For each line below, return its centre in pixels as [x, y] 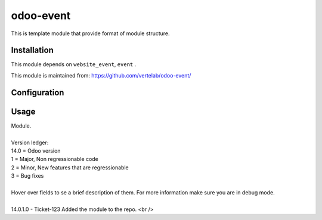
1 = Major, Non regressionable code [55, 159]
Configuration [38, 92]
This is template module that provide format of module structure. [90, 33]
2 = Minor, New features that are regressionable [70, 168]
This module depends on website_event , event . [74, 64]
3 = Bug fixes [27, 176]
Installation [32, 50]
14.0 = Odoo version [36, 151]
